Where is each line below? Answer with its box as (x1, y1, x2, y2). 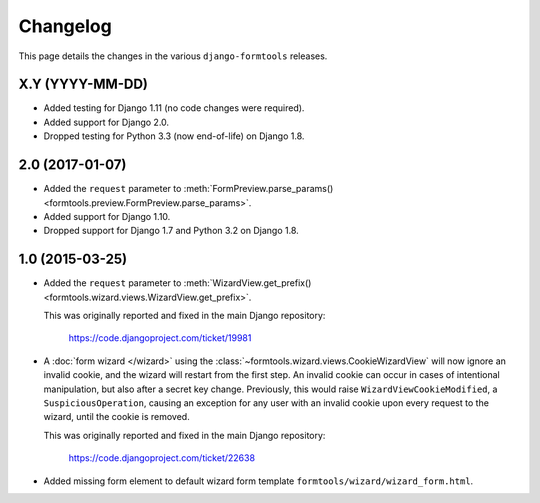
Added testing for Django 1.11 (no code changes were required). (43, 102, 305, 114)
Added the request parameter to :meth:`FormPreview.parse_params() (43, 183, 334, 195)
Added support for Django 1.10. (43, 210, 171, 222)
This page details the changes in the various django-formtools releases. (18, 50, 328, 62)
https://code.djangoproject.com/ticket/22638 (68, 452, 255, 464)
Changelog (18, 15, 112, 37)
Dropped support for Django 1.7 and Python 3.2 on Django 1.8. (43, 225, 299, 237)
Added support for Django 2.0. (43, 116, 170, 128)
